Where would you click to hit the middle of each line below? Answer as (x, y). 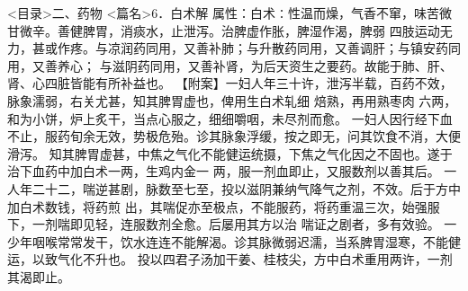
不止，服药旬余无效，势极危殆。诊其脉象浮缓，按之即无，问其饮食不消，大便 (234, 136)
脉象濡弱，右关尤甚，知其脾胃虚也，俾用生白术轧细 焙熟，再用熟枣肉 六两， (232, 100)
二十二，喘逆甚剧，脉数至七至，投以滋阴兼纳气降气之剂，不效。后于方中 (246, 188)
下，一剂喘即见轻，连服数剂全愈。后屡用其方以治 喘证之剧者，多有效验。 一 (232, 224)
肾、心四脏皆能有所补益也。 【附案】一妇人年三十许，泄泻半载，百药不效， (230, 83)
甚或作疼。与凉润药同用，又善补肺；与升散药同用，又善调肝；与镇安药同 (246, 48)
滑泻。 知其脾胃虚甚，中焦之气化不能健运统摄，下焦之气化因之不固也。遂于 (230, 153)
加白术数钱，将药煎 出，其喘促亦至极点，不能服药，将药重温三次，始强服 (224, 206)
